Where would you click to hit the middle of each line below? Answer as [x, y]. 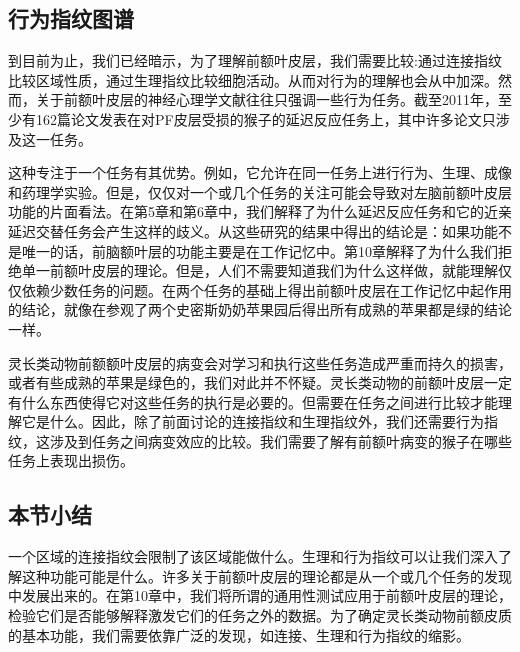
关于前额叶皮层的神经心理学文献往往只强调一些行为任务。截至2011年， [266, 99]
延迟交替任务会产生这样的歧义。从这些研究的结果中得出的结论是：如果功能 [253, 230]
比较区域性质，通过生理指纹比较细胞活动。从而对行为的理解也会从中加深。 [253, 79]
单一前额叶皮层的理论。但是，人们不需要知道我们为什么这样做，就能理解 [259, 270]
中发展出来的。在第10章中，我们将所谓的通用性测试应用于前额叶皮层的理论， [260, 595]
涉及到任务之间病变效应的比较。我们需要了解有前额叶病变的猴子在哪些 [280, 440]
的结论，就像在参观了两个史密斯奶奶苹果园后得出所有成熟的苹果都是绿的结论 [260, 309]
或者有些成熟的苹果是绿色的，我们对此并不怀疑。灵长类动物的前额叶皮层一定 [260, 382]
